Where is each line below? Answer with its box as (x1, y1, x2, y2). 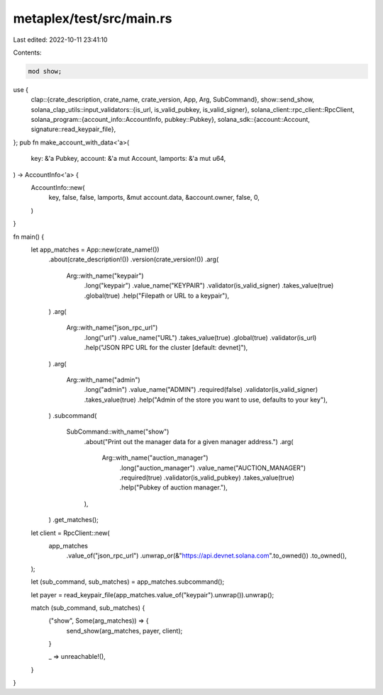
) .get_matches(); (48, 516, 99, 524)
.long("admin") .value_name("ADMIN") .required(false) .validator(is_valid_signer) (84, 385, 318, 394)
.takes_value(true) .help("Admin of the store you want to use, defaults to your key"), (84, 395, 328, 404)
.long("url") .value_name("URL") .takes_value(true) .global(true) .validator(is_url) (84, 333, 317, 341)
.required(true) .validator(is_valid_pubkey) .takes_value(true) (119, 473, 294, 482)
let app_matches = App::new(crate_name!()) (30, 245, 160, 254)
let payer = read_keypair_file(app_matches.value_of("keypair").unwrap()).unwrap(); (30, 590, 274, 599)
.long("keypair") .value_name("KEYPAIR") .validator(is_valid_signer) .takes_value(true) (84, 281, 334, 290)
